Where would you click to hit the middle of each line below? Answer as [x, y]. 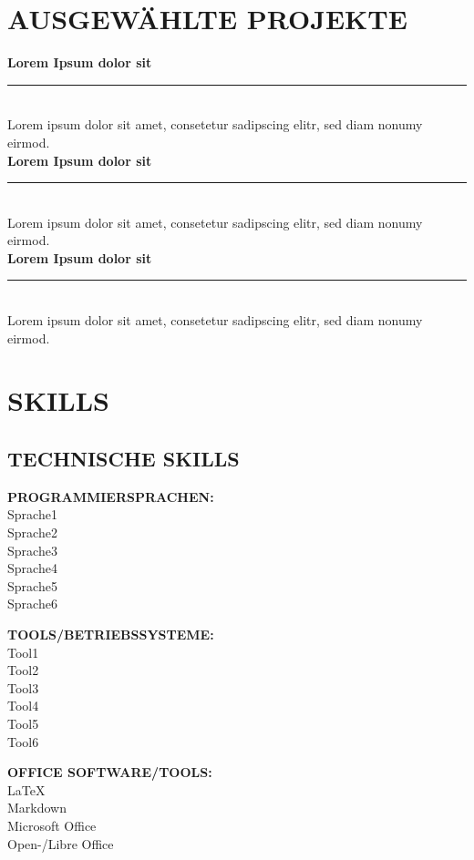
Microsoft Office [52, 825]
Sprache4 [32, 568]
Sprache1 [32, 514]
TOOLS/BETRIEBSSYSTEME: [111, 634]
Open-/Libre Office [61, 843]
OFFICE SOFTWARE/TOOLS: [110, 772]
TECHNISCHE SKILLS [124, 459]
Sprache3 [32, 550]
